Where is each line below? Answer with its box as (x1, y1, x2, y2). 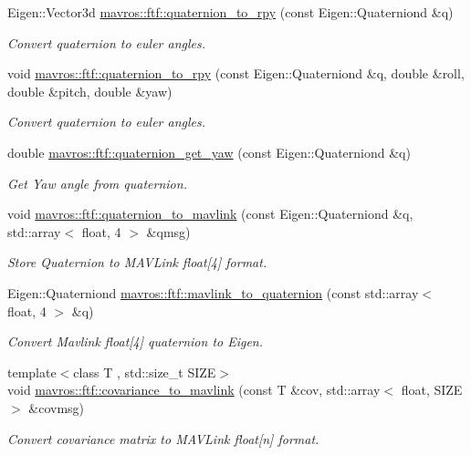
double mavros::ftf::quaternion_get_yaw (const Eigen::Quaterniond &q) (7, 142, 411, 161)
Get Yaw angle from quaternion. (7, 173, 187, 192)
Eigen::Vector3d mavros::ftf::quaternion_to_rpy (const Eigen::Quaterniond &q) (7, 3, 454, 21)
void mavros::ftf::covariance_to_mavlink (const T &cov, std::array (7, 380, 381, 399)
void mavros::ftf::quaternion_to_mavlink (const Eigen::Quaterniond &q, (7, 204, 413, 223)
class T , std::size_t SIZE (73, 362, 216, 381)
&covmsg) (28, 398, 85, 417)
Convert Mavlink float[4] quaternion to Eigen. (7, 332, 264, 351)
